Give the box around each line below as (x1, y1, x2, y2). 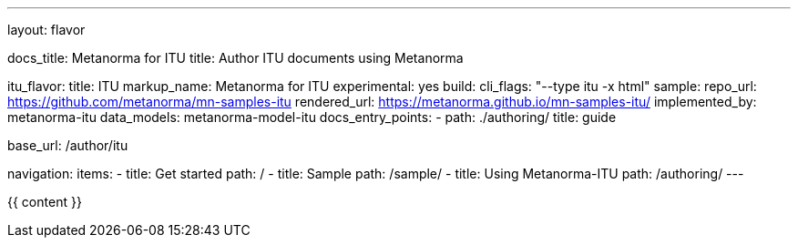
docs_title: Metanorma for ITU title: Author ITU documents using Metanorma (7, 50, 464, 66)
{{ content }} (7, 194, 82, 209)
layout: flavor (7, 22, 86, 37)
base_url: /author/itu (7, 138, 128, 153)
